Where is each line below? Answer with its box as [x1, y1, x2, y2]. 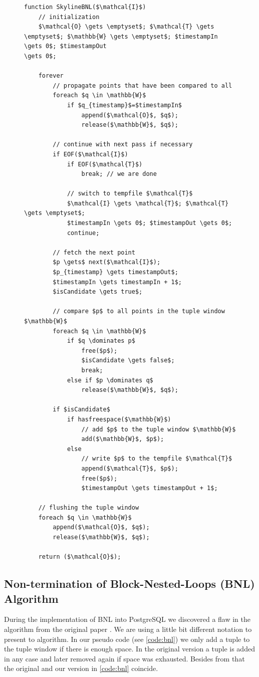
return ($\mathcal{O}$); [38, 553, 121, 561]
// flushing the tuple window [38, 504, 139, 512]
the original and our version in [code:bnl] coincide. [4, 663, 158, 673]
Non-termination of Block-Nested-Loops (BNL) [4, 576, 255, 591]
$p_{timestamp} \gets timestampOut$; [53, 269, 178, 276]
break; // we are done [81, 170, 157, 178]
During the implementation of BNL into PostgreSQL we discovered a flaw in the [4, 614, 251, 624]
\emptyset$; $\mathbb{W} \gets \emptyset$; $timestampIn [24, 33, 218, 40]
